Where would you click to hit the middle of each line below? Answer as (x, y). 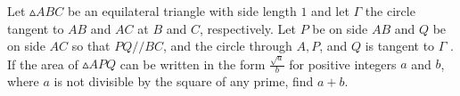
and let (330, 11)
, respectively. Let (247, 28)
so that (91, 46)
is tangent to (400, 46)
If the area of (43, 64)
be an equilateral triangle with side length (182, 11)
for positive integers (343, 64)
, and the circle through (227, 46)
